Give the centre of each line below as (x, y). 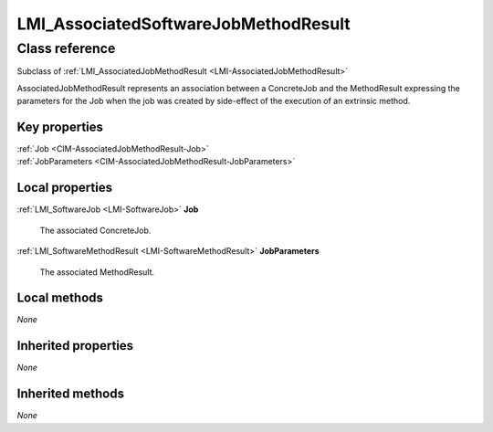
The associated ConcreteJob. (95, 230)
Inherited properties (75, 346)
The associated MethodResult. (97, 272)
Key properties (60, 126)
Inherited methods (71, 394)
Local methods (60, 298)
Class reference (66, 48)
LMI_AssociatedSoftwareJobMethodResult (184, 24)
